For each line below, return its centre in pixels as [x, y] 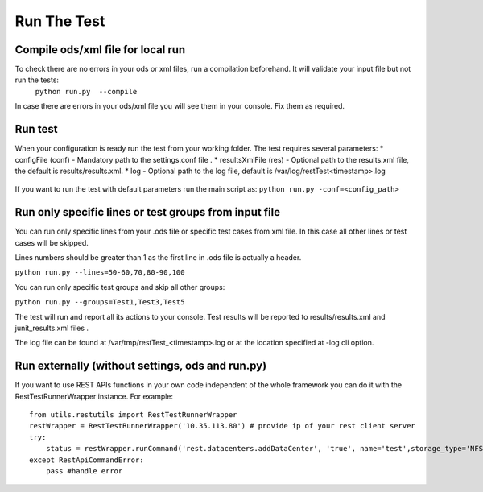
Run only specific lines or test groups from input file [148, 212]
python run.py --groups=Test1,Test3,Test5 [100, 302]
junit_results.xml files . [52, 328]
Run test [36, 129]
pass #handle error [84, 471]
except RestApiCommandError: [87, 460]
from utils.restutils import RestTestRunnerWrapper [133, 415]
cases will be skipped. [52, 242]
